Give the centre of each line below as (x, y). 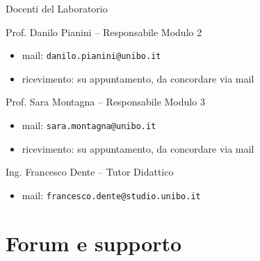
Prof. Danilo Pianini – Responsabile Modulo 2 (104, 32)
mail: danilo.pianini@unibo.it (91, 55)
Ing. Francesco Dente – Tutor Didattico (90, 172)
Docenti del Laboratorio (57, 8)
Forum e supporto (94, 243)
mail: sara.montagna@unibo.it (89, 125)
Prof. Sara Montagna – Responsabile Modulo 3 (105, 102)
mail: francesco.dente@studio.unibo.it (111, 195)
